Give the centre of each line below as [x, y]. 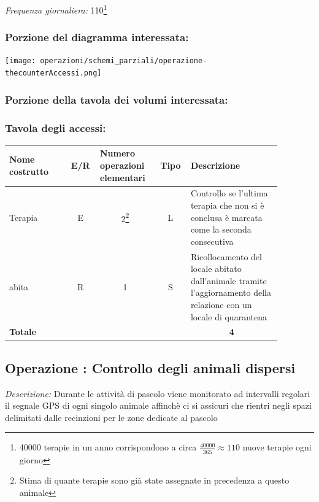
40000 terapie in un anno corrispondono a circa [108, 447]
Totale [23, 332]
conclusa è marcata [226, 217]
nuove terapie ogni [277, 447]
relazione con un [221, 304]
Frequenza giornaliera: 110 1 [56, 9]
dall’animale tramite [229, 280]
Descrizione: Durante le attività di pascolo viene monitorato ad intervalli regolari [158, 393]
